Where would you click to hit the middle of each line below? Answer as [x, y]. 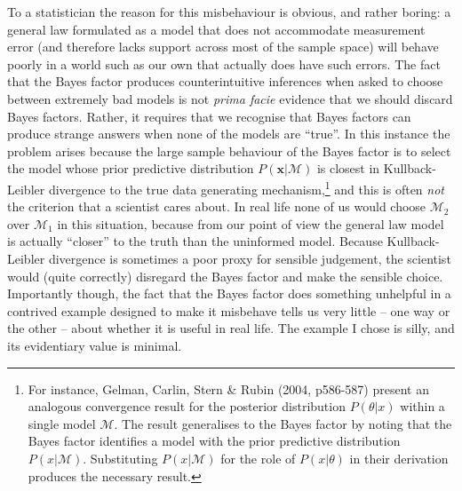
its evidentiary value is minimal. [95, 345]
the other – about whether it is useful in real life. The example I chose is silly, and [231, 328]
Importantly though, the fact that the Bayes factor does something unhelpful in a [229, 293]
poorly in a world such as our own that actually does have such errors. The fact [224, 63]
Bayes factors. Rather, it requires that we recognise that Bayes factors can [209, 116]
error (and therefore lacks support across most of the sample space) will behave [223, 47]
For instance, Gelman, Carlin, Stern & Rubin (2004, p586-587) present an [228, 388]
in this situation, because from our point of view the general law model [251, 223]
